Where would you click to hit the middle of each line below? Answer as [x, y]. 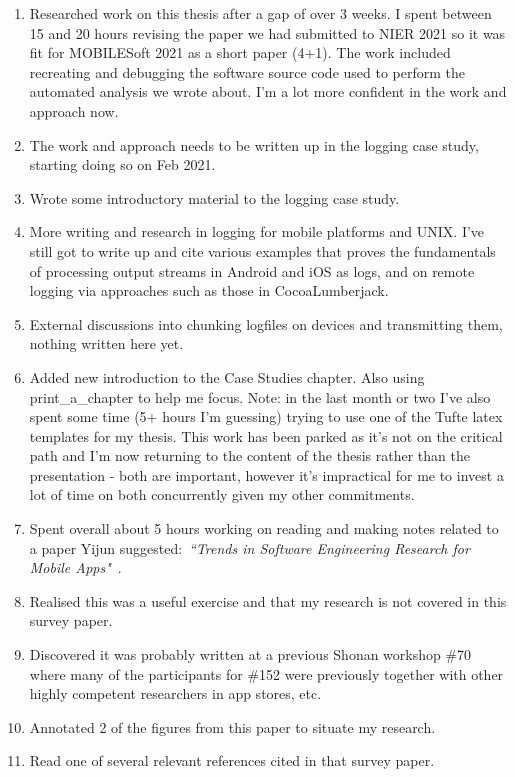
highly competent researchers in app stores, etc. [175, 693]
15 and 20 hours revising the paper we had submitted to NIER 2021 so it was [267, 32]
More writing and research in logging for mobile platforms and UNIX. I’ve [257, 231]
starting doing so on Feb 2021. [122, 164]
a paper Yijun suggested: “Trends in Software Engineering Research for [249, 547]
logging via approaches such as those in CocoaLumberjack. [209, 290]
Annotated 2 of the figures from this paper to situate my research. [232, 726]
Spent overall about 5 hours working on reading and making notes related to [264, 528]
